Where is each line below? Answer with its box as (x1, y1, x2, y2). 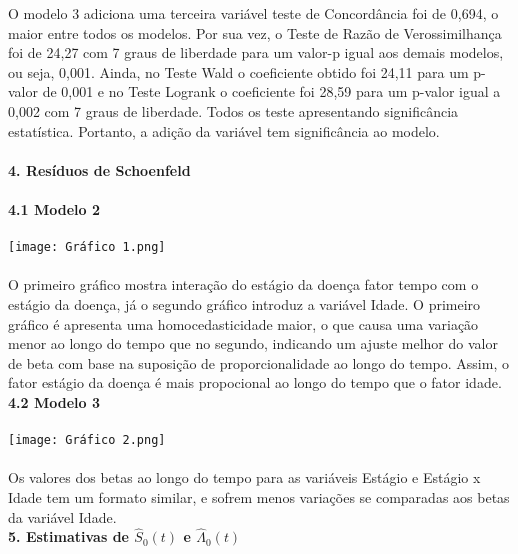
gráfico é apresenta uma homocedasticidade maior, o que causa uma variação (8, 313, 479, 334)
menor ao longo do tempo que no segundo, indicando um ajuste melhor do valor (8, 333, 498, 354)
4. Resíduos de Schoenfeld (8, 159, 191, 180)
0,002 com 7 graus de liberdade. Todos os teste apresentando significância (8, 100, 459, 121)
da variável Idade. (8, 506, 117, 527)
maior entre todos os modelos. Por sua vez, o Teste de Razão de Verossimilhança (8, 22, 502, 43)
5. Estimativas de (8, 526, 129, 547)
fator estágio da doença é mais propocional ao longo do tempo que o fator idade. (8, 372, 502, 393)
